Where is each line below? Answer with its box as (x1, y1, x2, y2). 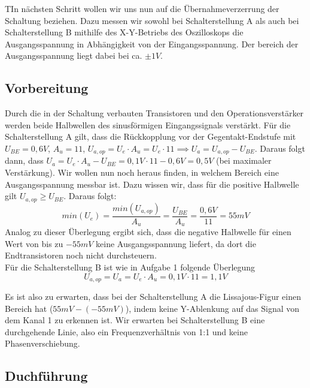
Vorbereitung (5, 79, 89, 97)
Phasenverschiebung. (5, 337, 80, 350)
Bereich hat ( (5, 302, 53, 314)
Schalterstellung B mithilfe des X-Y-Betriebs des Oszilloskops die (5, 26, 244, 38)
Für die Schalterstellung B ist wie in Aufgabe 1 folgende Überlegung (5, 260, 256, 273)
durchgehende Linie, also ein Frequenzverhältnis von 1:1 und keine (5, 325, 248, 338)
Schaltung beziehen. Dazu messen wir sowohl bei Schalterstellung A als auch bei (5, 14, 299, 26)
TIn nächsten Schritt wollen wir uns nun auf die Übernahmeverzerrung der (5, 2, 279, 14)
